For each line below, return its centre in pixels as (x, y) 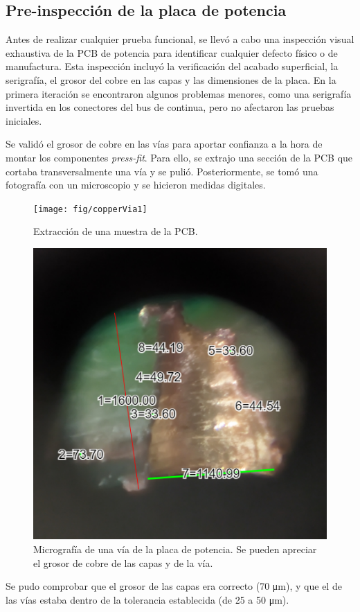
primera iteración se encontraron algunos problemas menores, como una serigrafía (179, 93)
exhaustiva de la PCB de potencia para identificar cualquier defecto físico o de (172, 52)
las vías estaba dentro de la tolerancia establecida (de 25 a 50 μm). (147, 599)
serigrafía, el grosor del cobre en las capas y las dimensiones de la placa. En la (171, 79)
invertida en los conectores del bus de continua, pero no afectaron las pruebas (170, 107)
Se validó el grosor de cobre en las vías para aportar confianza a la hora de (164, 144)
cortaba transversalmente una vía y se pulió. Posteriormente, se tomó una (162, 171)
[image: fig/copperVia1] (90, 209)
